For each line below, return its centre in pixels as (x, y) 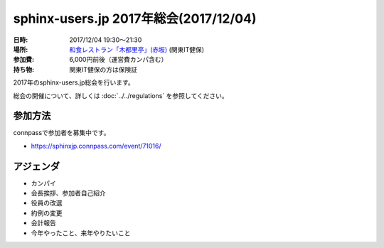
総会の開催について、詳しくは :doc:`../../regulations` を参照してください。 (121, 95)
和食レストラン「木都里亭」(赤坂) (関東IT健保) (137, 49)
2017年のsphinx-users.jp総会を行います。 (74, 82)
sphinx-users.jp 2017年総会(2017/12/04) (135, 18)
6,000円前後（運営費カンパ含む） (118, 60)
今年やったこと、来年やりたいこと (81, 233)
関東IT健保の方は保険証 (103, 69)
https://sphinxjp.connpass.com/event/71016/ (96, 146)
